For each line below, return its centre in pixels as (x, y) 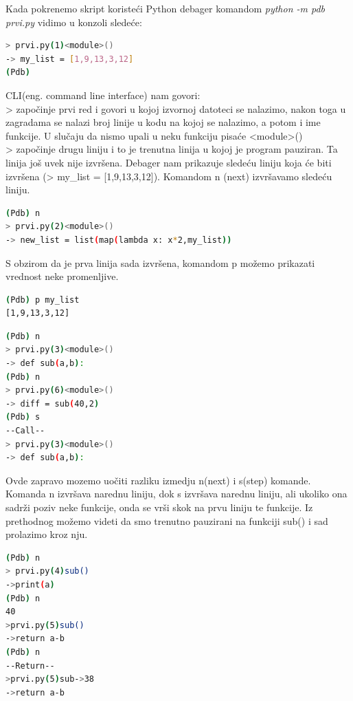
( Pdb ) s (23, 417)
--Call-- (25, 431)
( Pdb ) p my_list (43, 300)
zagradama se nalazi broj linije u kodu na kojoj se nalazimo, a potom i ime (163, 122)
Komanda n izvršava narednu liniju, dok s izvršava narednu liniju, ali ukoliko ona (176, 494)
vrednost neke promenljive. (62, 276)
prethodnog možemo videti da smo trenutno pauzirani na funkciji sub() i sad (167, 520)
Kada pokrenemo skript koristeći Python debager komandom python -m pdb (166, 8)
